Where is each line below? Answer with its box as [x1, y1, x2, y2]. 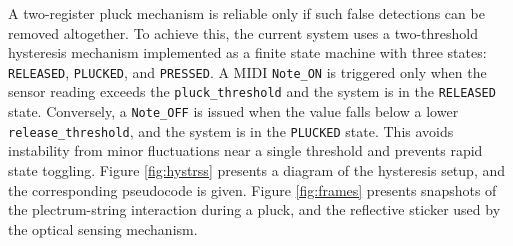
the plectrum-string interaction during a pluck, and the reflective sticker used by [8, 199, 501, 220]
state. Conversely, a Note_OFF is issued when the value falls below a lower [8, 101, 459, 122]
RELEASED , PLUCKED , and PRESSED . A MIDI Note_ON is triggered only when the [8, 61, 487, 82]
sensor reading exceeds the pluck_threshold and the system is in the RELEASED [8, 81, 496, 102]
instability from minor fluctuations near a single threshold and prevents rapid [8, 140, 483, 161]
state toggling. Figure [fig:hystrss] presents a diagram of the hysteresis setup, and [8, 160, 506, 180]
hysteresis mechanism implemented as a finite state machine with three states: [8, 42, 487, 63]
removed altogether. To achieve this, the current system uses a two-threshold [8, 22, 478, 43]
